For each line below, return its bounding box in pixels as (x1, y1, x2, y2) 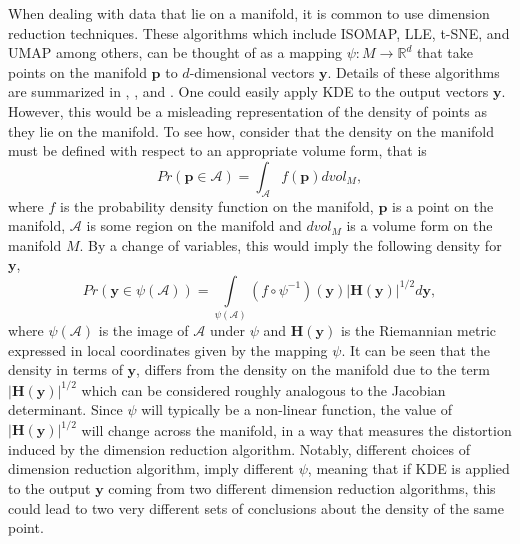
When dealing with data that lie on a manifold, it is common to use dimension (8, 3, 490, 23)
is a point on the (392, 195, 494, 216)
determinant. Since (8, 399, 123, 420)
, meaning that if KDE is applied (307, 458, 510, 479)
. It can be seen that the (341, 339, 491, 360)
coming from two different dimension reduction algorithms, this (108, 478, 496, 498)
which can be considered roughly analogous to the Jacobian (81, 379, 446, 400)
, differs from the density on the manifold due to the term (136, 359, 490, 380)
